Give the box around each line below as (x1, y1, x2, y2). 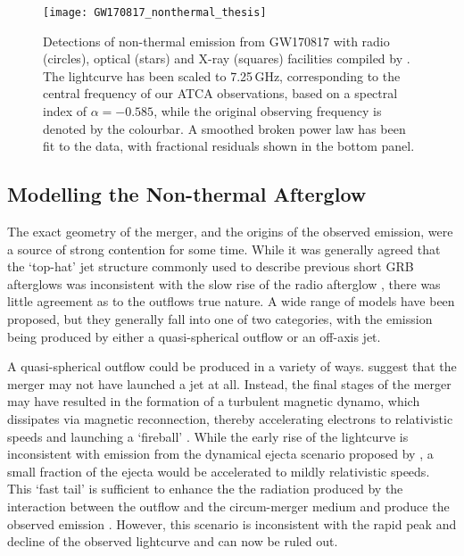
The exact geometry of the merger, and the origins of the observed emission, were (7, 222, 453, 241)
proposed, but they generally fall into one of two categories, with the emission (7, 309, 433, 328)
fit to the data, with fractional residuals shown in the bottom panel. (43, 137, 415, 155)
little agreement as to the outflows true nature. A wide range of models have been (7, 292, 455, 311)
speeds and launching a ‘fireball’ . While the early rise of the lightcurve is (7, 427, 409, 445)
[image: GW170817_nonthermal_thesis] (43, 6, 267, 19)
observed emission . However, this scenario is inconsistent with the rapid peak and (7, 514, 457, 533)
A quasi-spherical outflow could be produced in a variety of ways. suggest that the (7, 357, 457, 376)
